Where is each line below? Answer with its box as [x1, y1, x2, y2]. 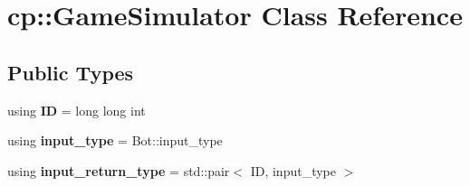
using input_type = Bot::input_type [7, 131, 223, 150]
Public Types [7, 58, 134, 86]
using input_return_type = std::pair [7, 161, 230, 180]
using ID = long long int [7, 100, 146, 119]
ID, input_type [250, 161, 336, 180]
